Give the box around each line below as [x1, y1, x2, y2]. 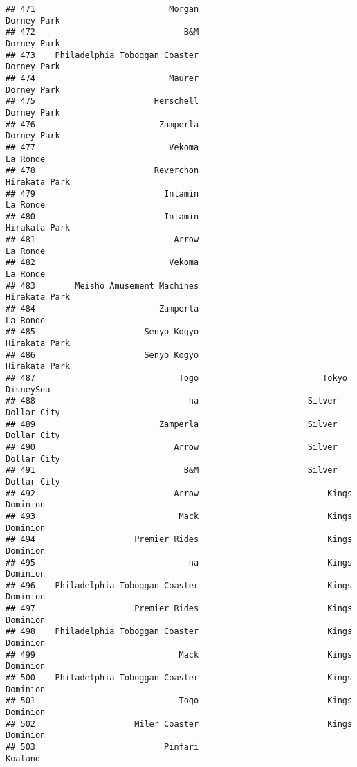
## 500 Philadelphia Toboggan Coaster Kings [6, 673, 353, 683]
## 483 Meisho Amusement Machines [6, 280, 199, 291]
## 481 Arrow [6, 235, 199, 245]
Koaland [6, 753, 41, 764]
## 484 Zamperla [6, 304, 199, 314]
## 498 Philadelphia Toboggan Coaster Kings [6, 626, 353, 637]
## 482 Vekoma [6, 258, 199, 268]
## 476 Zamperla [6, 119, 199, 129]
